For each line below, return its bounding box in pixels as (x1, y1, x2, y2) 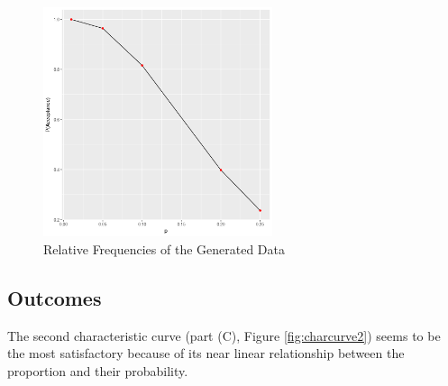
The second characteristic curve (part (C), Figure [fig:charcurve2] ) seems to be (7, 326, 441, 345)
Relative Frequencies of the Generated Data (43, 239, 285, 258)
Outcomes (7, 283, 102, 311)
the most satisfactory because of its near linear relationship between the (7, 344, 405, 363)
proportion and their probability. (7, 361, 188, 380)
